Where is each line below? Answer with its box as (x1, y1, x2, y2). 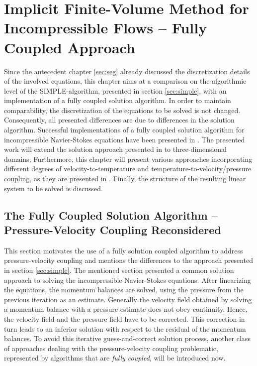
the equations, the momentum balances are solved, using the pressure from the (4, 284, 244, 295)
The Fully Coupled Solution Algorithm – (4, 207, 218, 223)
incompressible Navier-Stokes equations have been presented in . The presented (4, 134, 245, 144)
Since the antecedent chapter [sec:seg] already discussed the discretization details (4, 66, 250, 76)
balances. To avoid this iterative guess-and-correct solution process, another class (4, 333, 251, 344)
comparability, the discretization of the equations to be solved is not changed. (4, 105, 241, 115)
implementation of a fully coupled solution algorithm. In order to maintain (4, 95, 231, 106)
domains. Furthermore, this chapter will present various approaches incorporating (4, 153, 253, 164)
